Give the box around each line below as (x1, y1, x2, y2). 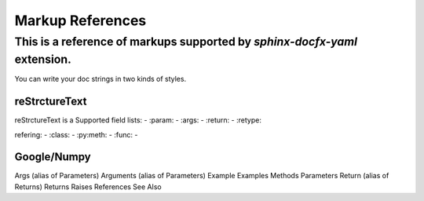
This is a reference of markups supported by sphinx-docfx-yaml (14, 35, 357, 49)
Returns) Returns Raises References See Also (14, 181, 162, 192)
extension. (14, 52, 72, 67)
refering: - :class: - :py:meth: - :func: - (14, 130, 138, 139)
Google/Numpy (14, 150, 91, 164)
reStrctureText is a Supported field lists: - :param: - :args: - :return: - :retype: (14, 115, 262, 125)
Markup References (14, 12, 147, 29)
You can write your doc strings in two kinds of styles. (14, 75, 187, 84)
